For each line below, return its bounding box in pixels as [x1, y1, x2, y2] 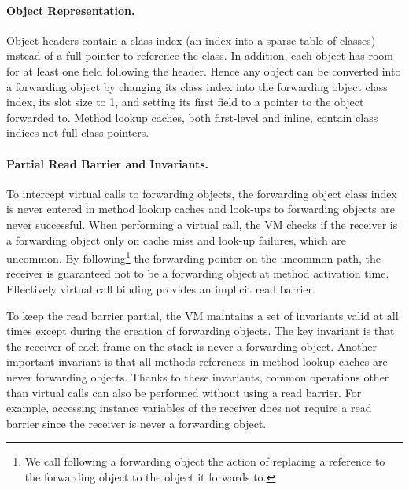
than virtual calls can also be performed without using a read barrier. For [6, 384, 362, 400]
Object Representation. [6, 2, 135, 18]
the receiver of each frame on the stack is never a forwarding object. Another [6, 337, 377, 354]
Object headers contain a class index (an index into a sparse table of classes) [6, 31, 376, 48]
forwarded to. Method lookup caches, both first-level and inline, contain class [6, 109, 378, 125]
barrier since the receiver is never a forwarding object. [6, 414, 267, 431]
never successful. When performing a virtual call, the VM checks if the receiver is [6, 216, 398, 232]
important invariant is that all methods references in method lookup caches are [6, 353, 388, 370]
